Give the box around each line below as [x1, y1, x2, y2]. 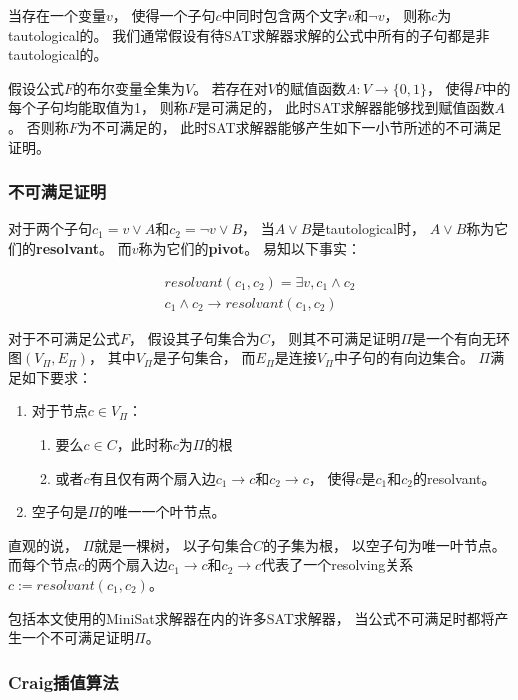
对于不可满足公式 [8, 327, 120, 348]
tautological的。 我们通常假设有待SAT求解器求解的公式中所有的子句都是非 [8, 24, 490, 45]
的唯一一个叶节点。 [99, 501, 226, 522]
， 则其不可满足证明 [269, 327, 401, 348]
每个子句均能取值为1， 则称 [8, 97, 188, 118]
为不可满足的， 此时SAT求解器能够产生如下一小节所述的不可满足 [77, 116, 502, 137]
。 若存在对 [193, 77, 268, 98]
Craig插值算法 [8, 669, 119, 694]
